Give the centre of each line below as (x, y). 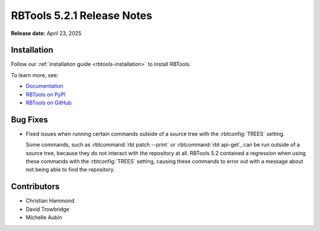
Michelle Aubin (44, 217)
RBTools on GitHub (49, 103)
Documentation (44, 86)
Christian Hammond (50, 201)
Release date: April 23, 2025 (46, 33)
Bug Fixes (30, 120)
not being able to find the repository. (70, 170)
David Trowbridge (48, 209)
